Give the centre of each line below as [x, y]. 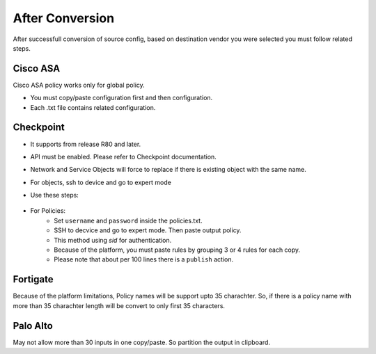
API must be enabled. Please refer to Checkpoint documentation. [124, 156]
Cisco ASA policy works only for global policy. [79, 85]
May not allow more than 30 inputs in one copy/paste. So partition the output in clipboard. [142, 342]
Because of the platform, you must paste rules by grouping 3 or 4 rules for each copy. [177, 250]
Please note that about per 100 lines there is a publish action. [143, 259]
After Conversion [64, 18]
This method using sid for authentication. [113, 240]
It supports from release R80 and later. [86, 144]
